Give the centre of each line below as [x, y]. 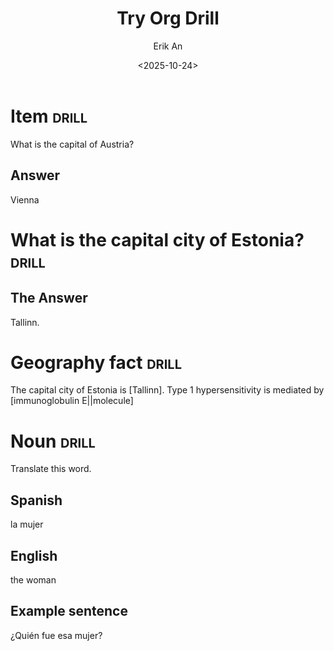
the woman [33, 580]
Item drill [49, 116]
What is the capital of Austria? [72, 144]
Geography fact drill [96, 362]
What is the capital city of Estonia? [157, 239]
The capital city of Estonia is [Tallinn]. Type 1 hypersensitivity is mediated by [167, 390]
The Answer [49, 298]
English [34, 555]
